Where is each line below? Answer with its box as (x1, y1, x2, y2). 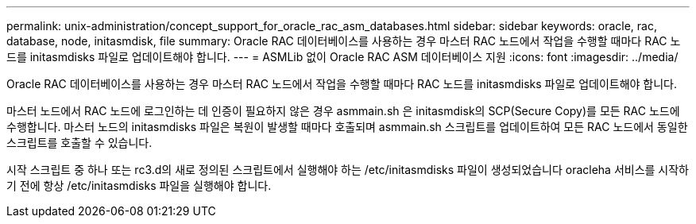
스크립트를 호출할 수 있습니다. (6, 136, 153, 149)
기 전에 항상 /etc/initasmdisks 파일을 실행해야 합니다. (6, 179, 272, 192)
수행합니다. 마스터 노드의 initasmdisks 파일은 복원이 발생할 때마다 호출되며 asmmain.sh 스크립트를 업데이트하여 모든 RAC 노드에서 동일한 (6, 120, 688, 133)
